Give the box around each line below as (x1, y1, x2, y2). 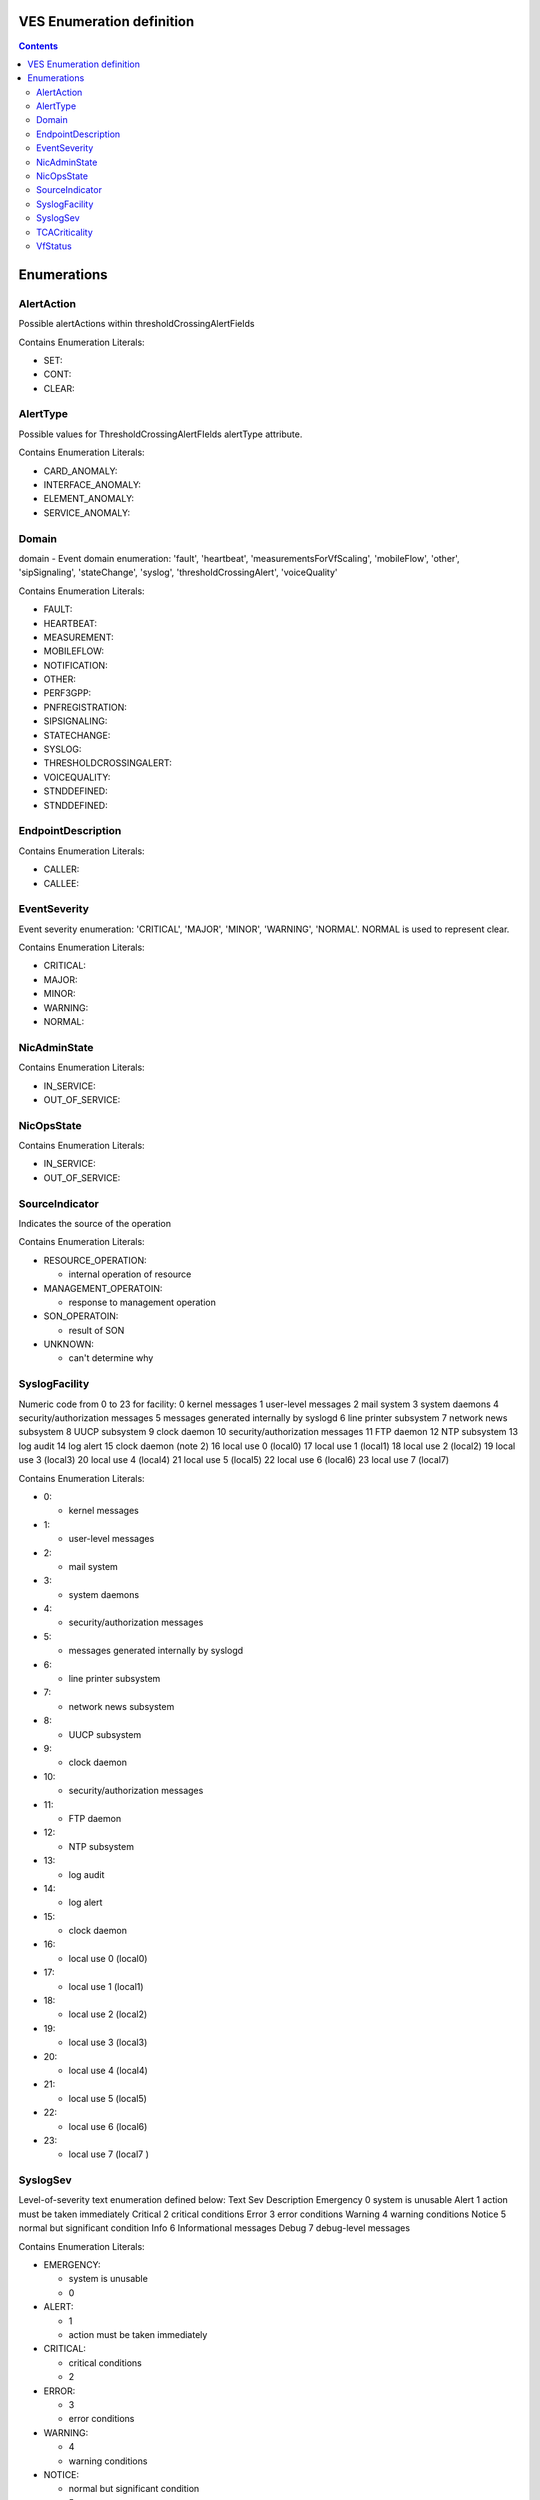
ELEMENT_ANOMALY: (43, 493, 135, 505)
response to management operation (68, 1296, 217, 1308)
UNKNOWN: (43, 1338, 95, 1350)
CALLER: (43, 863, 80, 875)
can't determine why (68, 1352, 154, 1364)
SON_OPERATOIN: (43, 1310, 119, 1322)
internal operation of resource (68, 1268, 192, 1280)
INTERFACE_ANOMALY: (43, 479, 142, 491)
